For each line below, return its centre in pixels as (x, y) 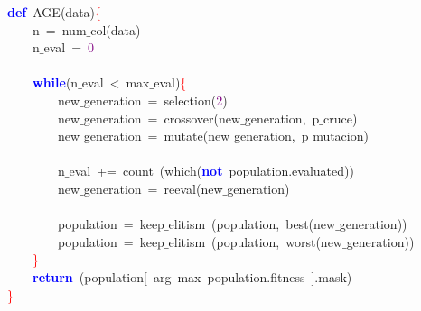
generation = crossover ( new (162, 118)
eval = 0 (69, 47)
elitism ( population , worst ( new (255, 241)
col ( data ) (116, 29)
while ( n (56, 82)
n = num (59, 29)
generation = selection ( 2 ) (155, 100)
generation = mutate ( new (157, 136)
